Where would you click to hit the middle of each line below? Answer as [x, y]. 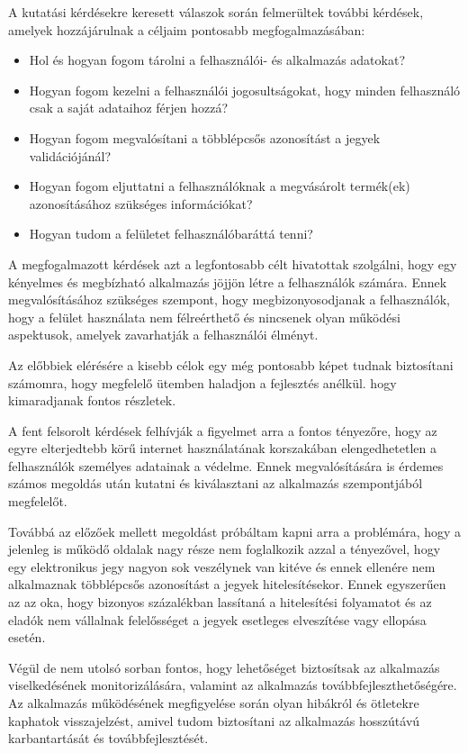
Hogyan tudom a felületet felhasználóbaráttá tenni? [171, 234]
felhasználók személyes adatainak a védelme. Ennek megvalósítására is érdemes [226, 465]
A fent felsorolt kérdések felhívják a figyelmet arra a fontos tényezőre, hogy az [223, 430]
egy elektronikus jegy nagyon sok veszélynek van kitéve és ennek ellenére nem [222, 566]
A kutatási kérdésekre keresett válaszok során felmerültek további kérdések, [216, 12]
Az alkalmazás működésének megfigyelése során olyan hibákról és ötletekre [214, 703]
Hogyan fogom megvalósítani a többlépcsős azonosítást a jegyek [205, 137]
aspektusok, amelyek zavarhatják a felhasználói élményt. [163, 335]
